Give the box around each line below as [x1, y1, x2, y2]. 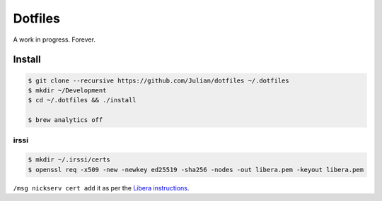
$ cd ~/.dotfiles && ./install [28, 96, 137, 104]
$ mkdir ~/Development [28, 86, 107, 95]
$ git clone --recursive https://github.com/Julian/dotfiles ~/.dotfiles [28, 76, 289, 85]
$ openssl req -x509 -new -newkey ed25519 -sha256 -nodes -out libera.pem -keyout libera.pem [28, 166, 364, 173]
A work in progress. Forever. [13, 35, 95, 44]
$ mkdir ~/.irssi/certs [28, 156, 111, 164]
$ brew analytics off [28, 116, 103, 124]
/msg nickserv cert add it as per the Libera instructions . [13, 183, 190, 192]
